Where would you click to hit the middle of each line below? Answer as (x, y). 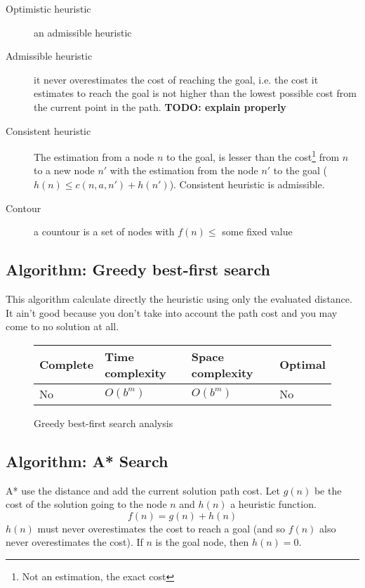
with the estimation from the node (184, 170)
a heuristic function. (273, 504)
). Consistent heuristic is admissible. (247, 184)
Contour (24, 208)
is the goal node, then (202, 542)
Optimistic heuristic (48, 8)
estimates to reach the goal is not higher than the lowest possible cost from (195, 93)
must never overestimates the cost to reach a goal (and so (161, 528)
